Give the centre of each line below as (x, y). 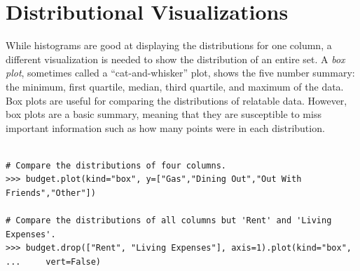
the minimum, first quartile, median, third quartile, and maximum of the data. (175, 86)
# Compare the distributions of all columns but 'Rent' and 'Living (169, 221)
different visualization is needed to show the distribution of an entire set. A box (175, 59)
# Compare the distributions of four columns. (116, 165)
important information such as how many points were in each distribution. (165, 127)
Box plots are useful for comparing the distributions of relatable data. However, (176, 100)
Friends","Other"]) (51, 193)
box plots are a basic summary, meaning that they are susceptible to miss (164, 114)
